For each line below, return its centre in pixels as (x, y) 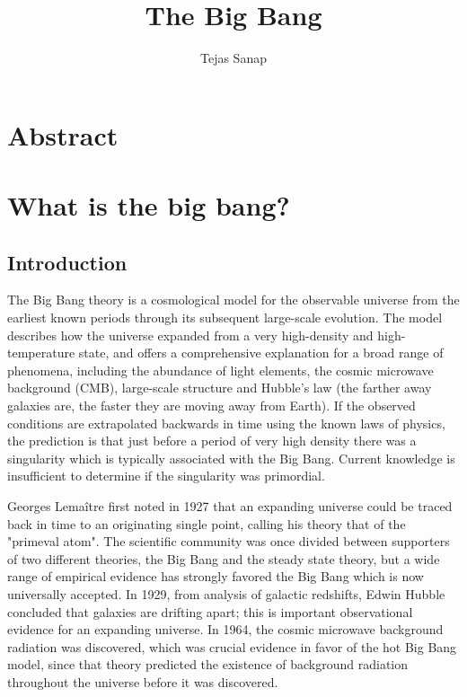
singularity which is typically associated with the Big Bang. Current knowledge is (231, 458)
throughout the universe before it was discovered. (143, 681)
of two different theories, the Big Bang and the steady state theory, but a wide (224, 558)
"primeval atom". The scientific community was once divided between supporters (229, 541)
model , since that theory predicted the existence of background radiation (208, 664)
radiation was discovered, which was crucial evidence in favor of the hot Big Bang (232, 646)
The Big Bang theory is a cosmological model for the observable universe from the (233, 300)
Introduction (67, 262)
